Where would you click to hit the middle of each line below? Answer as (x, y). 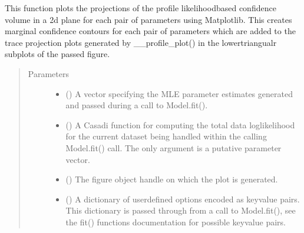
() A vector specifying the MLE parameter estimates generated (179, 93)
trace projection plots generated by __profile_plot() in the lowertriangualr (141, 42)
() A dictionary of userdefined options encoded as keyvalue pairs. (183, 199)
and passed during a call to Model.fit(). (137, 105)
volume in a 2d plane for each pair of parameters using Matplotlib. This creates (148, 19)
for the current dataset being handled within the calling (166, 136)
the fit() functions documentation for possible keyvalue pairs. (176, 222)
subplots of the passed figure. (57, 54)
